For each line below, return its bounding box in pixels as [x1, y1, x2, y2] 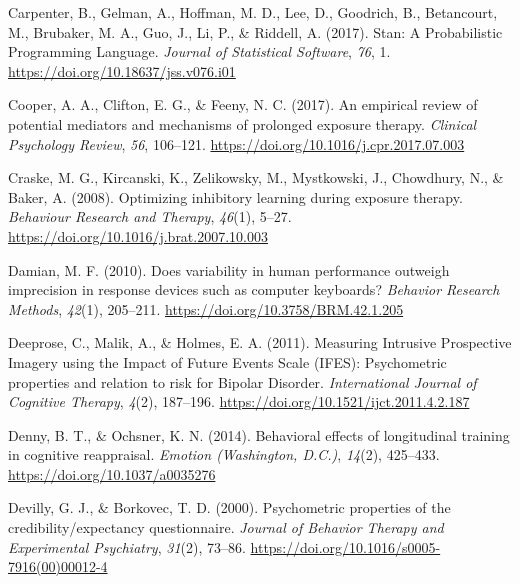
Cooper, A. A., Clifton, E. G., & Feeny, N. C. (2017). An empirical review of [8, 94, 478, 115]
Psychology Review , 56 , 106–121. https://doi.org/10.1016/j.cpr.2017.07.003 [8, 133, 465, 154]
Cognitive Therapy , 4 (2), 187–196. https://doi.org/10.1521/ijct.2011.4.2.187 [8, 391, 470, 412]
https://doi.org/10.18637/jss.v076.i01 [8, 60, 236, 81]
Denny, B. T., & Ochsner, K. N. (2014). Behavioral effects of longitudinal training [8, 424, 510, 445]
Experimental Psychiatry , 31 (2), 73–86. [8, 536, 246, 557]
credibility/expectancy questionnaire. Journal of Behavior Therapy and [8, 517, 444, 538]
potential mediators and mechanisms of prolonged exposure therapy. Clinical [8, 113, 477, 134]
